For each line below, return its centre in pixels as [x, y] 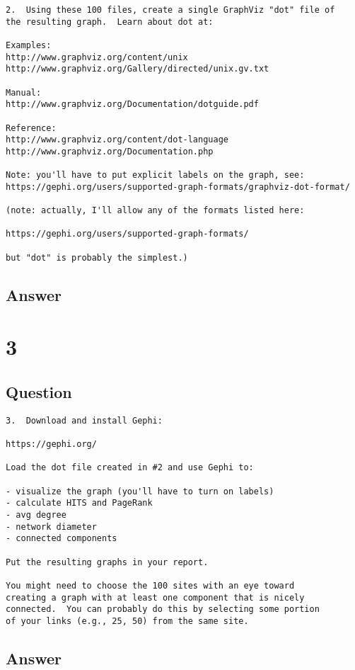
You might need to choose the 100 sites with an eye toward [150, 585]
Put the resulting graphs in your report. [107, 562]
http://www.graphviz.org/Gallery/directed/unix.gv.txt [138, 69]
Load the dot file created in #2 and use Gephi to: [130, 468]
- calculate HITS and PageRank [79, 503]
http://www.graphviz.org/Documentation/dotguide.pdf [132, 104]
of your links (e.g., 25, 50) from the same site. [127, 621]
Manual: [24, 92]
